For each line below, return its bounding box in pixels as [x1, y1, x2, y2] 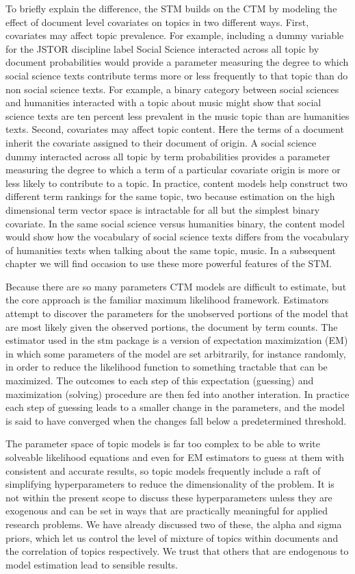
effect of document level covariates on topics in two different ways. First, [5, 14, 309, 29]
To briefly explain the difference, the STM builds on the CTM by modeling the [5, 1, 337, 15]
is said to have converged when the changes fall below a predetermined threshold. [5, 413, 347, 427]
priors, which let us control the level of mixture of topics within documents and [5, 530, 339, 545]
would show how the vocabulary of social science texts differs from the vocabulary [5, 229, 350, 244]
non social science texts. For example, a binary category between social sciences [5, 82, 339, 96]
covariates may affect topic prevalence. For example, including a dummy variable [5, 28, 344, 42]
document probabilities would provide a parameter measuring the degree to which [5, 55, 349, 69]
